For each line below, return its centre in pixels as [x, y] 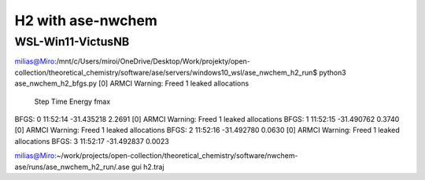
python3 [333, 72]
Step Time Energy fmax [72, 101]
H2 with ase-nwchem [86, 20]
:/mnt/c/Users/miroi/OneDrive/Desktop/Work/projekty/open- [152, 61]
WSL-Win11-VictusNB [72, 42]
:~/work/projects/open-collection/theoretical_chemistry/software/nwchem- [176, 156]
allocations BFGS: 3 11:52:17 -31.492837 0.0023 [92, 141]
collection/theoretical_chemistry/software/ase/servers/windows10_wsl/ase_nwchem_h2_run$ [166, 72]
